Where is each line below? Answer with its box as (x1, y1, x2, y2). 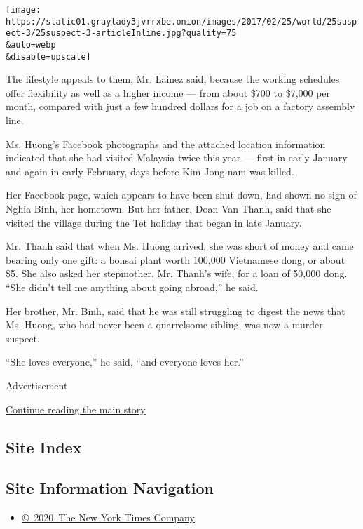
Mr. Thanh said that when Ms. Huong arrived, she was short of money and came (6, 239, 354, 253)
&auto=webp (6, 39, 56, 50)
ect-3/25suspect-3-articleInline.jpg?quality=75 (6, 28, 237, 39)
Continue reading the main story (6, 401, 146, 416)
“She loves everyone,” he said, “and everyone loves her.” (6, 354, 244, 369)
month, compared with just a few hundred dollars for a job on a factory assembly (6, 99, 355, 114)
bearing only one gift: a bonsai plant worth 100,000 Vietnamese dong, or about (6, 252, 345, 267)
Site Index (6, 436, 82, 457)
